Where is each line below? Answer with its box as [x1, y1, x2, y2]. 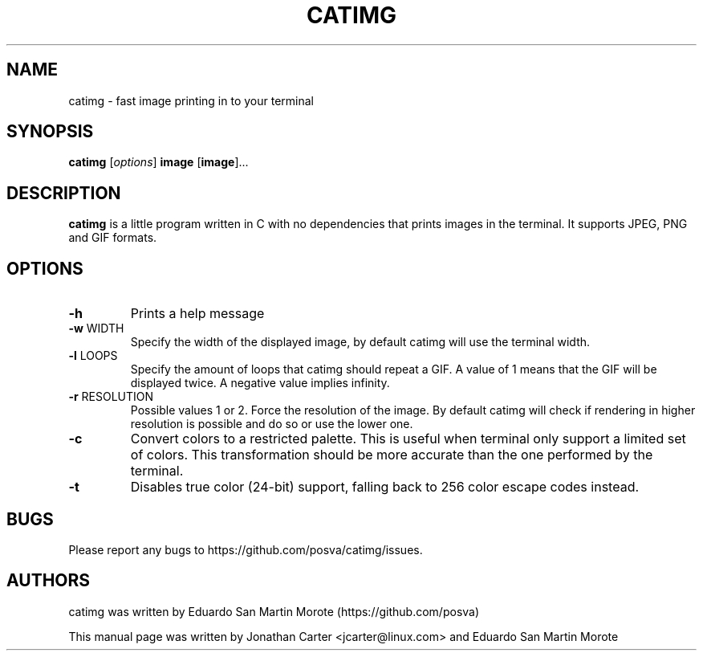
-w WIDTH [68, 321, 124, 336]
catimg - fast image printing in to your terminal [68, 93, 314, 108]
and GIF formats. [68, 231, 157, 245]
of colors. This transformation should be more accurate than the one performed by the [130, 447, 653, 463]
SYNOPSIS [6, 121, 94, 142]
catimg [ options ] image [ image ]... [68, 155, 249, 169]
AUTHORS [6, 570, 91, 591]
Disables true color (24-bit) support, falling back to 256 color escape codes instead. [130, 479, 640, 496]
